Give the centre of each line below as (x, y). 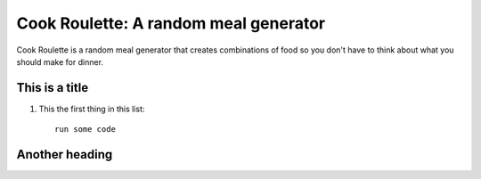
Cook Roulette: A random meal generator (171, 23)
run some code (85, 130)
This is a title (53, 88)
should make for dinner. (60, 61)
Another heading (65, 155)
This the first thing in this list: (92, 109)
